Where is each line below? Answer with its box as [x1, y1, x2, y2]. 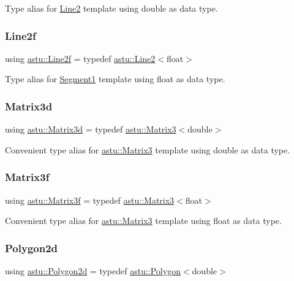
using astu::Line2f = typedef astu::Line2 [5, 52, 156, 64]
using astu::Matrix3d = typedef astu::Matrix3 [5, 123, 176, 136]
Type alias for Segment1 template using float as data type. [5, 72, 225, 85]
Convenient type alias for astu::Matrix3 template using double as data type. [5, 143, 290, 156]
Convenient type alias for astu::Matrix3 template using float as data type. [5, 214, 282, 227]
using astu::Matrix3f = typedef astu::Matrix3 [5, 193, 175, 206]
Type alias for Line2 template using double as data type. [5, 2, 218, 14]
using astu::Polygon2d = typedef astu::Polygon [5, 264, 181, 277]
